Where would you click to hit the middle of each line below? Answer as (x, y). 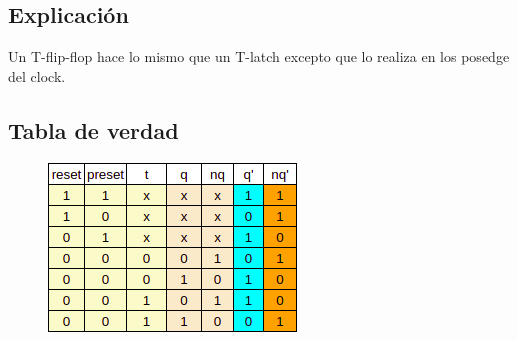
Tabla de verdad (93, 129)
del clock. (37, 75)
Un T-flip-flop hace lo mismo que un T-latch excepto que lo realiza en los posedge (259, 56)
